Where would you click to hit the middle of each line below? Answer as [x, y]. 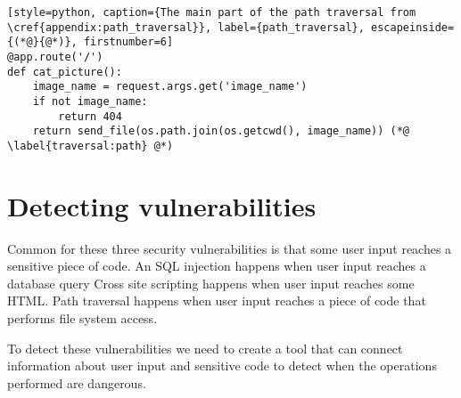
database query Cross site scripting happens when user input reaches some [211, 283]
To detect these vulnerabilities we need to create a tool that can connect [205, 348]
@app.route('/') [55, 57]
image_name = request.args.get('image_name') [170, 87]
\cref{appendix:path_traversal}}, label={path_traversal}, [186, 27]
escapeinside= [413, 27]
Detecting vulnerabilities [162, 205]
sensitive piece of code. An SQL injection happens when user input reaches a [217, 266]
